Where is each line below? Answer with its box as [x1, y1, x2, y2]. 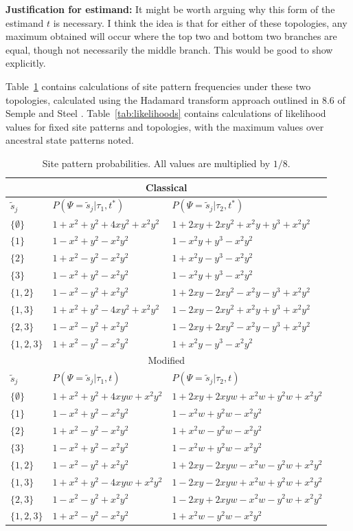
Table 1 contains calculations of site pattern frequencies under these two [5, 78, 311, 93]
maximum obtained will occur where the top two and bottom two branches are [5, 29, 337, 43]
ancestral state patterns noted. [5, 133, 134, 147]
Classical [145, 180, 187, 194]
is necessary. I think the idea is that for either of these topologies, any [53, 15, 348, 30]
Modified [148, 353, 185, 367]
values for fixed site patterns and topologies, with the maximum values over [5, 119, 324, 133]
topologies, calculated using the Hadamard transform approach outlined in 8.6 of [5, 92, 345, 107]
